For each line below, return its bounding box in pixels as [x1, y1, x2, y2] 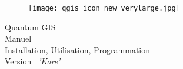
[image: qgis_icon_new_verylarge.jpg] [28, 4, 180, 12]
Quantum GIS [5, 20, 56, 33]
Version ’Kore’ [5, 55, 61, 67]
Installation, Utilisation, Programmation [5, 43, 151, 56]
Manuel [5, 32, 32, 44]
